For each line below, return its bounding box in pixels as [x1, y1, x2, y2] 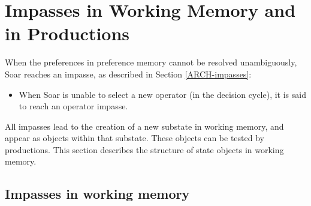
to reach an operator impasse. [19, 100, 128, 112]
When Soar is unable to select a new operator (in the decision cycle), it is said [19, 88, 306, 100]
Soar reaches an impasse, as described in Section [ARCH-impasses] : [5, 67, 252, 80]
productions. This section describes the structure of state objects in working [5, 143, 284, 156]
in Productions [5, 21, 130, 46]
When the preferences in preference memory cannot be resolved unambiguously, [5, 56, 297, 68]
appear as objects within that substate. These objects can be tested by [5, 132, 264, 144]
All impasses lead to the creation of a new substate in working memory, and [5, 120, 284, 132]
